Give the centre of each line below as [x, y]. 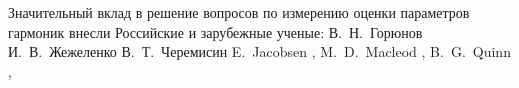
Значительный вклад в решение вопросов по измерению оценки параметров [239, 12]
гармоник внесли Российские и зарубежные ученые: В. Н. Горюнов [215, 31]
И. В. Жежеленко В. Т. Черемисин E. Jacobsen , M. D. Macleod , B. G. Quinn [259, 51]
